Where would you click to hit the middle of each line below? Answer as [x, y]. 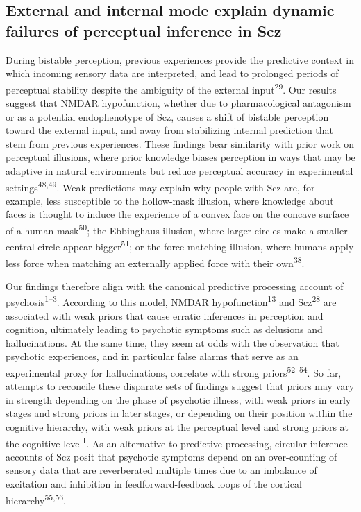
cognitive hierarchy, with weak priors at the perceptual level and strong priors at [177, 427]
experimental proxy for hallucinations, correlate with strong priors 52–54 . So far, [174, 372]
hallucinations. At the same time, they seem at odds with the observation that [173, 342]
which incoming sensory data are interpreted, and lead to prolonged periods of [172, 73]
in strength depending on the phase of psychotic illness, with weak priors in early [178, 399]
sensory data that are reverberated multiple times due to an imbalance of [161, 470]
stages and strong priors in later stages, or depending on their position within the [179, 413]
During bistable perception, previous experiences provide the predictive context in [180, 59]
